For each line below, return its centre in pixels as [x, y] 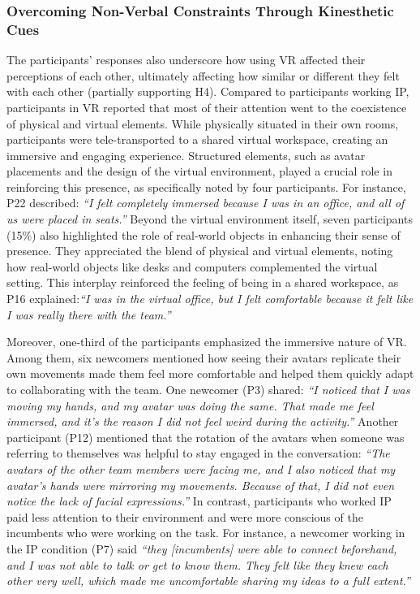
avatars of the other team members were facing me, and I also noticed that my [201, 468]
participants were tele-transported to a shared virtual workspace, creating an [197, 139]
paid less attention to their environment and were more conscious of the [185, 516]
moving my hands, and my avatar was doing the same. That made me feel [190, 405]
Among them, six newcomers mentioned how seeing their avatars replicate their [204, 357]
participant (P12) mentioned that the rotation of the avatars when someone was [206, 437]
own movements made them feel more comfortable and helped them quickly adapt [210, 373]
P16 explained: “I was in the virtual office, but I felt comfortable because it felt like [210, 299]
